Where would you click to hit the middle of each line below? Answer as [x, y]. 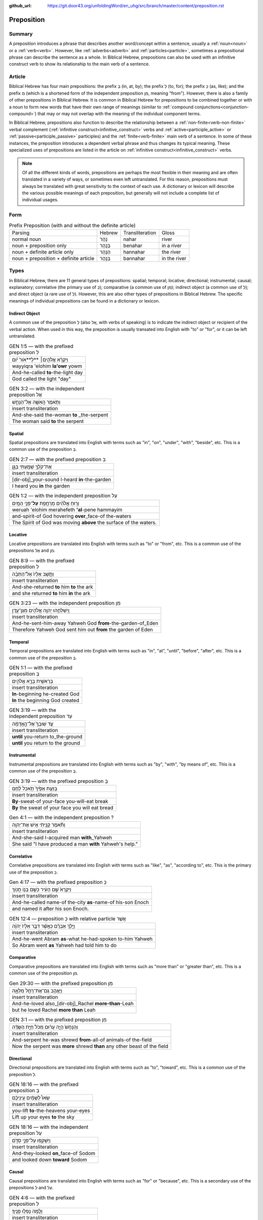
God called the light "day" [41, 379]
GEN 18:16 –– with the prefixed [44, 1084]
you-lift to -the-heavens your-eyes [51, 1111]
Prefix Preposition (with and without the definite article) [72, 225]
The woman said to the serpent [48, 421]
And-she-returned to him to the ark [53, 587]
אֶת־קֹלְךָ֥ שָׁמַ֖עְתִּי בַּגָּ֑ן [32, 467]
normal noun [27, 239]
